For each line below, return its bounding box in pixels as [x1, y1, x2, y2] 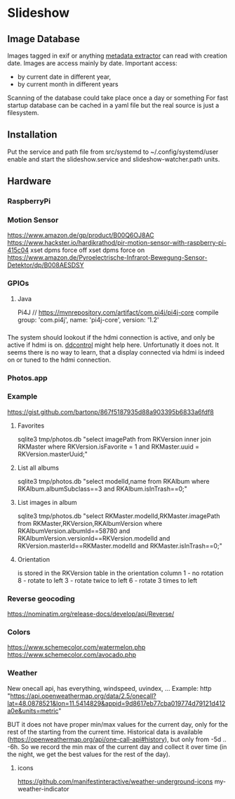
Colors [7, 627, 31, 637]
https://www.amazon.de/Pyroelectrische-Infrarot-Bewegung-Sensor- [7, 253, 208, 262]
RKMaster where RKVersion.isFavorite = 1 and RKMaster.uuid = [17, 442, 200, 451]
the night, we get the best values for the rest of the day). [7, 750, 170, 758]
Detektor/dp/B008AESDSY [7, 261, 84, 270]
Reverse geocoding [7, 593, 75, 603]
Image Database [7, 33, 81, 45]
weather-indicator [17, 784, 70, 793]
